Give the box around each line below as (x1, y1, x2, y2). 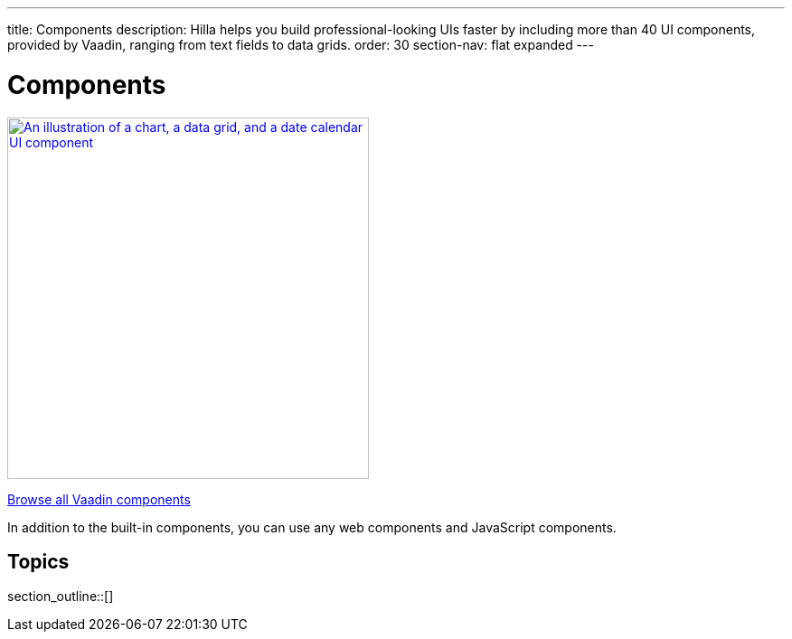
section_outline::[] (7, 588, 114, 605)
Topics (7, 550, 70, 573)
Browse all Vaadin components (7, 491, 191, 507)
